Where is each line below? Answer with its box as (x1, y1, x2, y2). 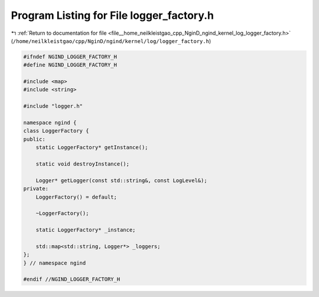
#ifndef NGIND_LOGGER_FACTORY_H (23, 53, 118, 60)
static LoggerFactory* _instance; (35, 227, 136, 233)
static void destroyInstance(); (35, 161, 130, 167)
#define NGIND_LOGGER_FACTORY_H (23, 62, 118, 68)
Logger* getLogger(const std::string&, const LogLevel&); (35, 177, 207, 184)
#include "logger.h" (23, 103, 83, 110)
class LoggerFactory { (23, 127, 89, 134)
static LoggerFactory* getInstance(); (35, 144, 148, 151)
